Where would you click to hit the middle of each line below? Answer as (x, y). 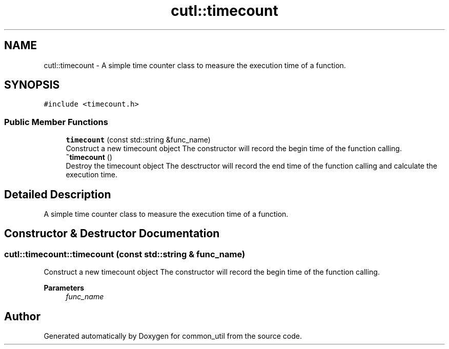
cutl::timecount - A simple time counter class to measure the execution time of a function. (195, 65)
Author (22, 316)
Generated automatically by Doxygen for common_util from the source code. (173, 336)
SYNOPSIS (32, 85)
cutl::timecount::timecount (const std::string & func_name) (125, 254)
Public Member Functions (56, 122)
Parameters (64, 288)
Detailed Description (58, 194)
